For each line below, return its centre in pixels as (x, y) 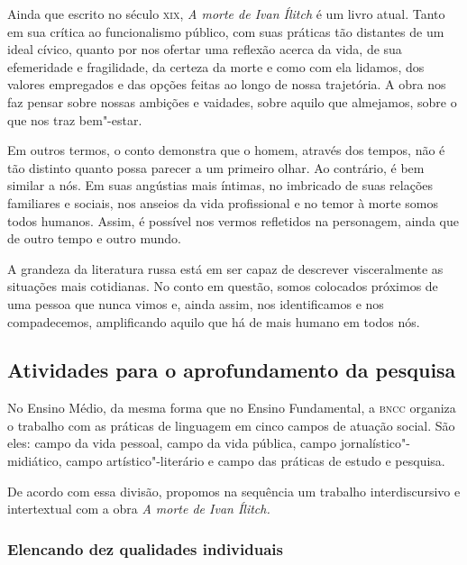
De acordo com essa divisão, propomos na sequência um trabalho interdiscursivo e (234, 491)
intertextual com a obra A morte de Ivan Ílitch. (139, 509)
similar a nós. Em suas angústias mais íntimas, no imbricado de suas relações (220, 185)
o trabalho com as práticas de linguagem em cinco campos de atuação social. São (231, 425)
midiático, (35, 461)
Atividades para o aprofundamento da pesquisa (232, 370)
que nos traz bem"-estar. (75, 119)
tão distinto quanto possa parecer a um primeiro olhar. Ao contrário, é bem (216, 167)
